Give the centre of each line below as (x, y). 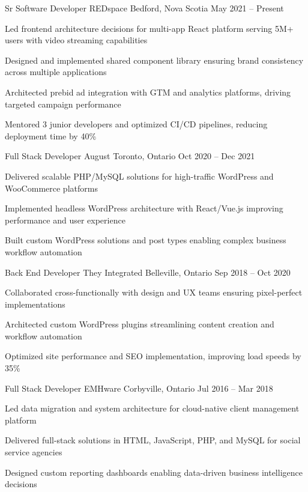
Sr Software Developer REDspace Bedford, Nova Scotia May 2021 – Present (144, 8)
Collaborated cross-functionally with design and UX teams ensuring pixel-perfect (154, 292)
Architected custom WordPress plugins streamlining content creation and (140, 324)
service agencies (34, 452)
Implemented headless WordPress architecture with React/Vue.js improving (144, 208)
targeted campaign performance (63, 104)
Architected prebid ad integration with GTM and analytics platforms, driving (148, 92)
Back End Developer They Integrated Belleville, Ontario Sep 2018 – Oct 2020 (148, 272)
